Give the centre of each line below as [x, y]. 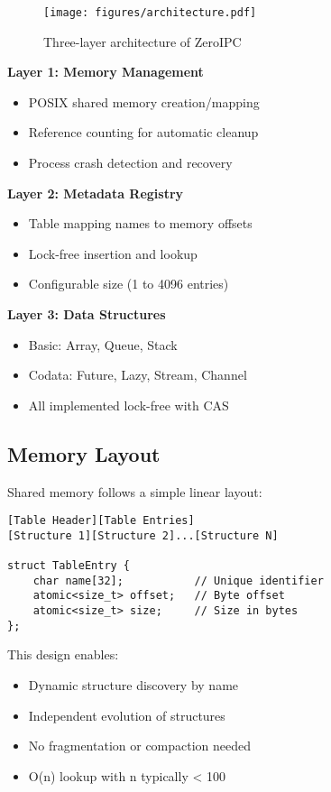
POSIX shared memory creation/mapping [144, 101]
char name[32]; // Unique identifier [178, 580]
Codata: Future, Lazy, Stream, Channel [138, 375]
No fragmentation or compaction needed [140, 746]
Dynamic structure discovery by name [133, 685]
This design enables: [63, 654]
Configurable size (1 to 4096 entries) [129, 284]
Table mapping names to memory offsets [140, 223]
